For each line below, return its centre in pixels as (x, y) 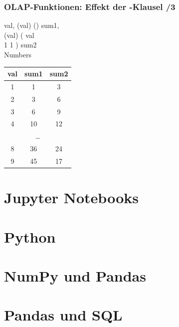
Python (30, 236)
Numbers (18, 54)
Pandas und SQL (63, 315)
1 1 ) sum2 (20, 45)
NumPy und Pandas (75, 276)
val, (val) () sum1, (32, 25)
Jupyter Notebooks (71, 197)
